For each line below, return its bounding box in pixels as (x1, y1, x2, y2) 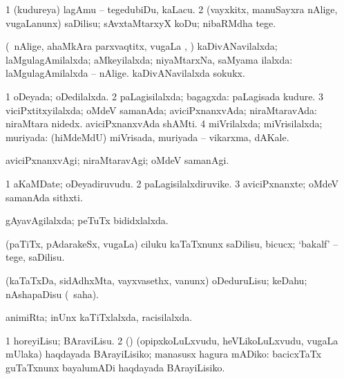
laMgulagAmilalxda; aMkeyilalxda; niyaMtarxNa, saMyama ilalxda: (6, 52, 293, 66)
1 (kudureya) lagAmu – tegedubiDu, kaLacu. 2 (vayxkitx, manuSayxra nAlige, (6, 2, 338, 16)
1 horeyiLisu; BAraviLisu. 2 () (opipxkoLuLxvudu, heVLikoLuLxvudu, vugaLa (6, 333, 338, 347)
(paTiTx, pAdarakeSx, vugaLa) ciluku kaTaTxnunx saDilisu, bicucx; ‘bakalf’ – (6, 236, 338, 250)
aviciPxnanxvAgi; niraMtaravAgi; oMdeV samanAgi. (6, 153, 229, 167)
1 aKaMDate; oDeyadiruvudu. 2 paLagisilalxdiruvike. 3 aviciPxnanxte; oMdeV (6, 176, 339, 190)
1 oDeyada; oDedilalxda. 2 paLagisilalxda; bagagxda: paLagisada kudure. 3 (6, 89, 323, 103)
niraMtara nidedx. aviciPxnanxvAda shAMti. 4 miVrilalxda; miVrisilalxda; (6, 116, 323, 131)
